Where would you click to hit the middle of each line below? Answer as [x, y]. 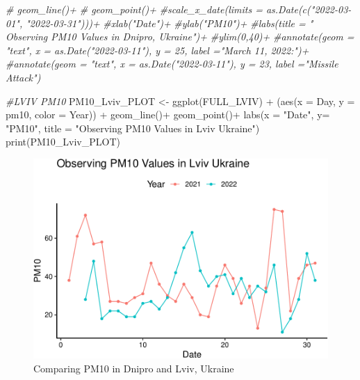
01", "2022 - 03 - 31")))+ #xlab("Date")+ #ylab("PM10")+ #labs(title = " [159, 23]
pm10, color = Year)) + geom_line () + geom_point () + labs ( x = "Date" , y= [168, 114]
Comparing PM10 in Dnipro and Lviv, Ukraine [134, 368]
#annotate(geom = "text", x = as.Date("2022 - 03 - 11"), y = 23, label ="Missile [172, 64]
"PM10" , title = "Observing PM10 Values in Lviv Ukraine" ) [133, 128]
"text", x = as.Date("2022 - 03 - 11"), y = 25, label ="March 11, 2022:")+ [157, 50]
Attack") [23, 77]
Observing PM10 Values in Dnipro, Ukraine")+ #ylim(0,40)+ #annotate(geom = [180, 37]
